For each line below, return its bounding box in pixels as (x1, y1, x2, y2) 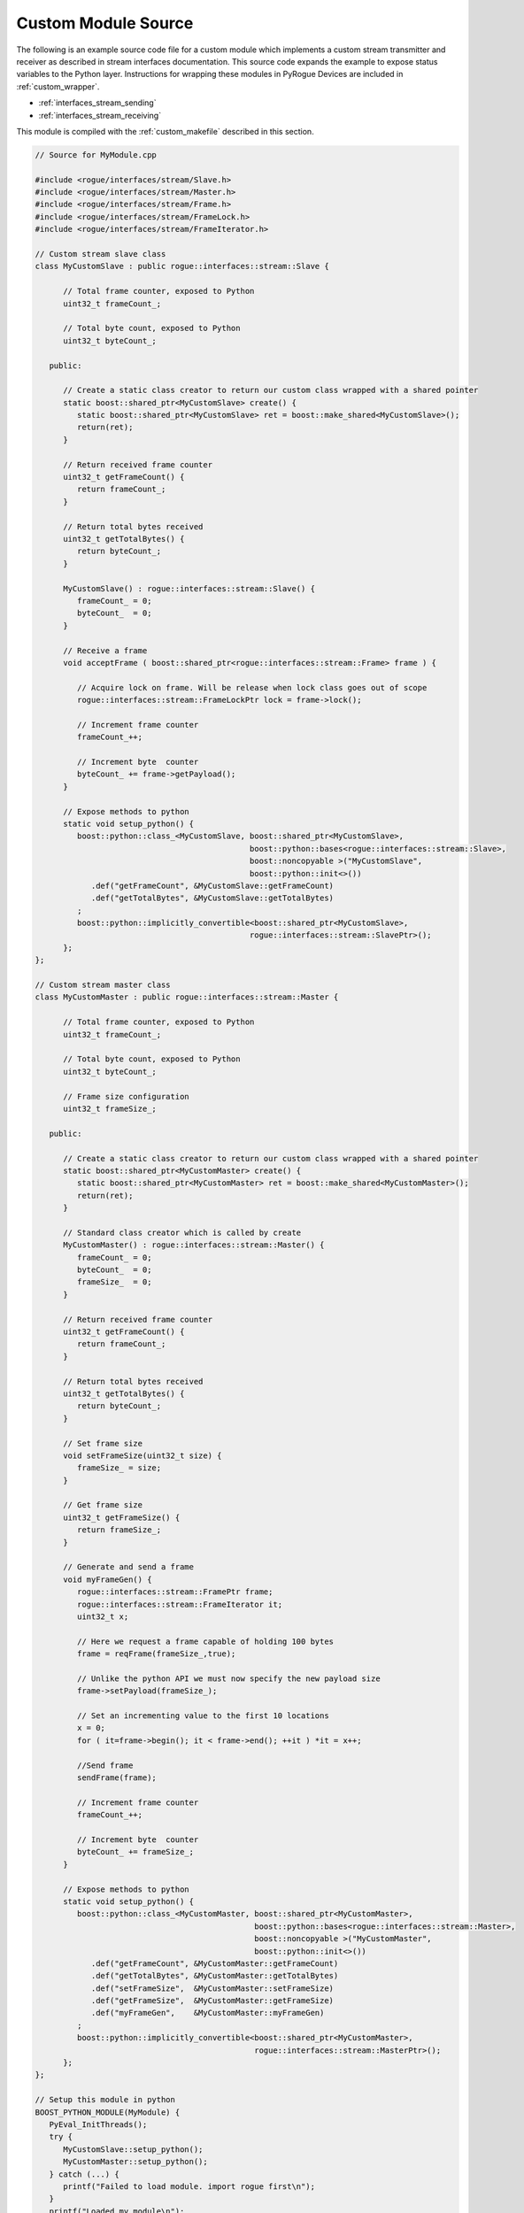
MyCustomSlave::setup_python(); (63, 2144, 204, 2155)
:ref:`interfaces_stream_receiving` (38, 110, 162, 120)
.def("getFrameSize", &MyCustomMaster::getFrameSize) (90, 1996, 335, 2006)
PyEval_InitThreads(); (49, 2119, 148, 2129)
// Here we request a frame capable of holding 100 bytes (76, 1636, 335, 1646)
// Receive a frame (63, 645, 148, 655)
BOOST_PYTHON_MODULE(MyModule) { (35, 2107, 181, 2117)
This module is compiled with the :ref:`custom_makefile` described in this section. (16, 126, 314, 136)
